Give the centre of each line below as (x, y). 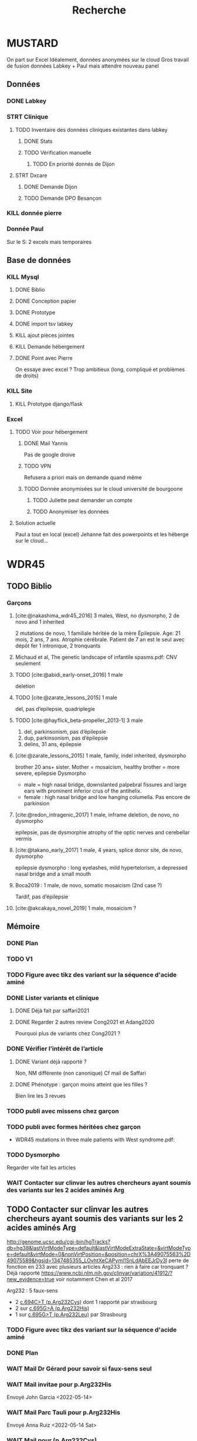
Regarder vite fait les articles (41, 1168)
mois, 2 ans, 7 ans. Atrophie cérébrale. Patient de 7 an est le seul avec (100, 639)
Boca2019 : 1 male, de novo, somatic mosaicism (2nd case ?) (89, 885)
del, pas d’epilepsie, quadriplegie (55, 708)
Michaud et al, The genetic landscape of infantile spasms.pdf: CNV (96, 657)
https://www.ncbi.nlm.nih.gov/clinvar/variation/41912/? (107, 1273)
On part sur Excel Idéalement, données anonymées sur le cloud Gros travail (98, 59)
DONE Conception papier (46, 301)
